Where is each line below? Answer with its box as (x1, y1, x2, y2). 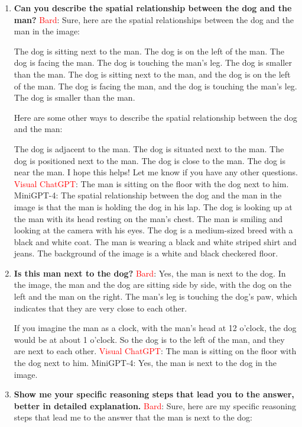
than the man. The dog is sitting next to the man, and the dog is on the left (14, 68, 291, 80)
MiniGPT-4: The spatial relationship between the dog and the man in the (14, 189, 282, 201)
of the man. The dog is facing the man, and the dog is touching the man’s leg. (14, 79, 297, 92)
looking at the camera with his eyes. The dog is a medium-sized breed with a (14, 224, 293, 236)
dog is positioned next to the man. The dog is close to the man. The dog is (14, 154, 286, 166)
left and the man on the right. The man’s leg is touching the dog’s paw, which (14, 290, 297, 303)
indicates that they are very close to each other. (14, 301, 187, 314)
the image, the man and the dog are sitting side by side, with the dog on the (14, 278, 292, 291)
